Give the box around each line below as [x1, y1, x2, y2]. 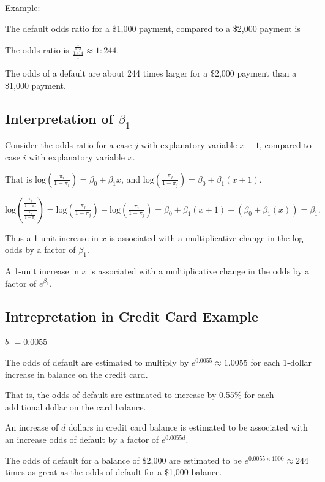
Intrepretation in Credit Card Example [5, 306, 258, 325]
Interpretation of [5, 108, 113, 127]
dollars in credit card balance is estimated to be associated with [68, 421, 308, 434]
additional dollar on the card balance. [5, 400, 146, 413]
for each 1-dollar [250, 356, 312, 369]
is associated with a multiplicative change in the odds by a [89, 265, 310, 277]
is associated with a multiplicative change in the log [109, 231, 304, 244]
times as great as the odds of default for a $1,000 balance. [5, 465, 222, 478]
